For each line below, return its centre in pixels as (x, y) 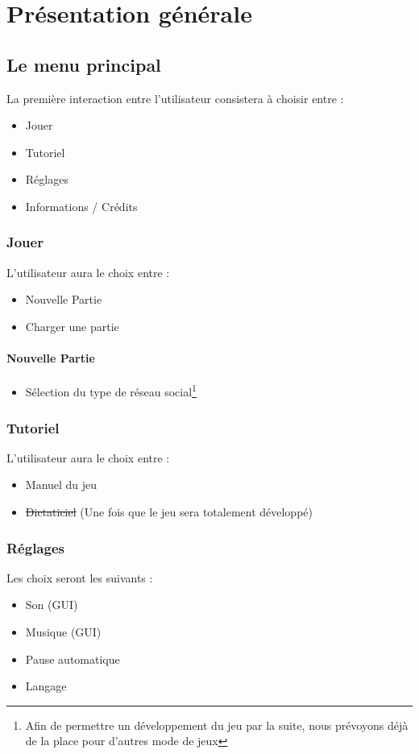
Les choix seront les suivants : (80, 577)
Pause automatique (73, 659)
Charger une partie (72, 326)
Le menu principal (84, 64)
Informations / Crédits (81, 206)
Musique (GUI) (63, 632)
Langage (46, 686)
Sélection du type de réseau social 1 (111, 390)
